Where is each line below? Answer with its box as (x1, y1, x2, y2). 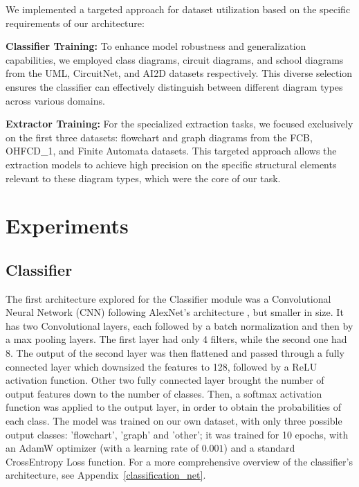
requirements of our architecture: (6, 15, 145, 30)
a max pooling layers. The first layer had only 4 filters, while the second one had (6, 332, 347, 346)
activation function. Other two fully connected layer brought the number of (6, 373, 324, 387)
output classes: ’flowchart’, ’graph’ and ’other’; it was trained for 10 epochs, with (6, 427, 349, 441)
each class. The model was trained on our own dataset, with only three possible (6, 414, 342, 428)
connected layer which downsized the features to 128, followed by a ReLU (6, 359, 317, 373)
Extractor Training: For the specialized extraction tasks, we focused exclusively (6, 116, 353, 131)
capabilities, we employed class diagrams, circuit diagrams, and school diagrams (6, 52, 344, 67)
